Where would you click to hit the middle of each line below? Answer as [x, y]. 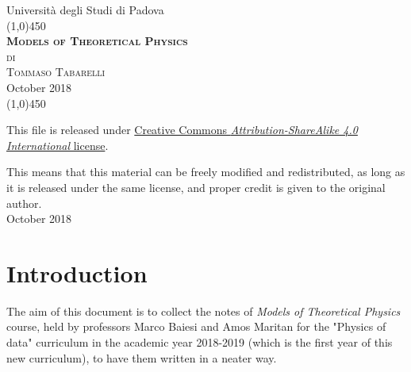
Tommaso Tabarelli [56, 72]
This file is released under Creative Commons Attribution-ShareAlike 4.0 [182, 130]
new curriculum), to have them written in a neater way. [142, 357]
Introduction [77, 272]
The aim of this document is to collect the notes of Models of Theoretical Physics [204, 311]
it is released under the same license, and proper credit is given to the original [196, 187]
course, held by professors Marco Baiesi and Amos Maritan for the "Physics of [196, 326]
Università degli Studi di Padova [85, 10]
